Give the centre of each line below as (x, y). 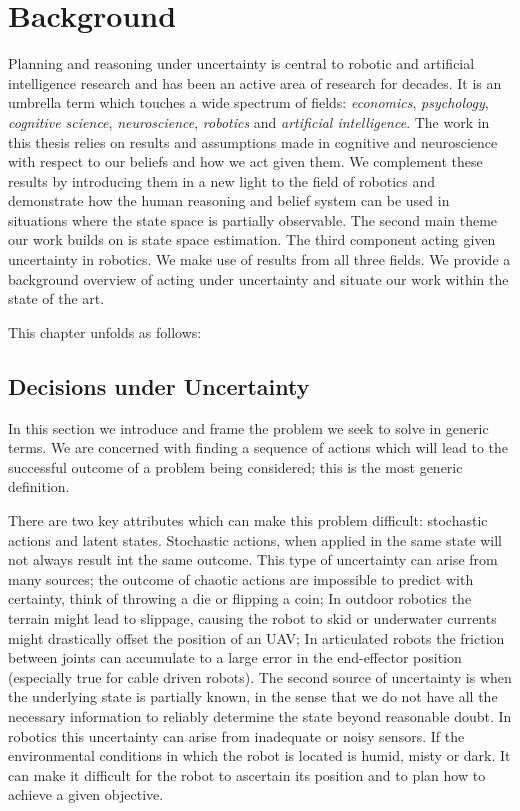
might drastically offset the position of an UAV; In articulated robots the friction (256, 637)
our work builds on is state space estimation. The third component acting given (252, 239)
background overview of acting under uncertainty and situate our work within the (258, 278)
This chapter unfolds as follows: (105, 331)
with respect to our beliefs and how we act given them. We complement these (245, 161)
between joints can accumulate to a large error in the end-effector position (235, 657)
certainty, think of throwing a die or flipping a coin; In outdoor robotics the (240, 598)
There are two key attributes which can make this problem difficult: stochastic (248, 520)
